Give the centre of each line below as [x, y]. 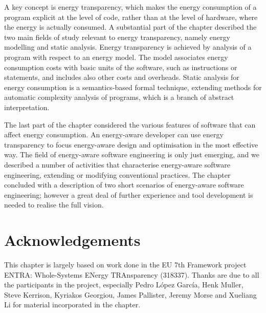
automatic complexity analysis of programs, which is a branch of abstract [119, 97]
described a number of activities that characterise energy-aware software [117, 164]
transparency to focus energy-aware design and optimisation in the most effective [131, 144]
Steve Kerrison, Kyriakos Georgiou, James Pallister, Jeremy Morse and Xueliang [130, 294]
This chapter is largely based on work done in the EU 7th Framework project [125, 264]
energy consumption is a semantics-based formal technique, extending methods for [133, 87]
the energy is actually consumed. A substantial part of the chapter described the [130, 27]
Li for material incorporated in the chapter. [72, 305]
